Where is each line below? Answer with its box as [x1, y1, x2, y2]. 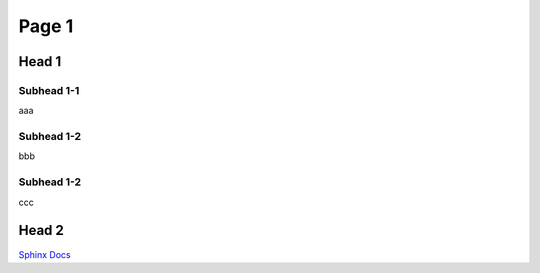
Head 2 [18, 222, 65, 239]
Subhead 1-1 [18, 83, 80, 97]
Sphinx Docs [18, 248, 71, 260]
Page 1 [18, 15, 74, 37]
